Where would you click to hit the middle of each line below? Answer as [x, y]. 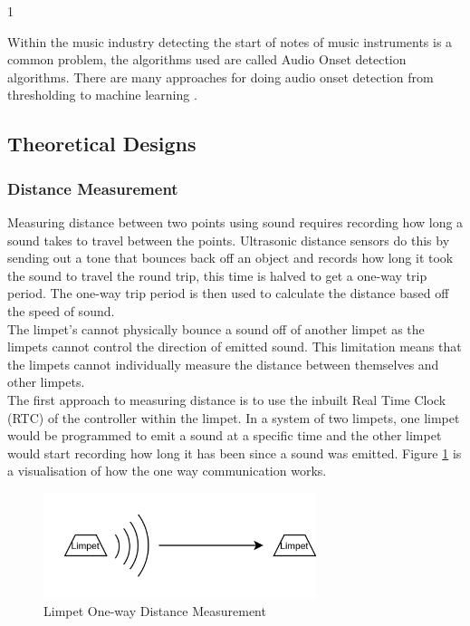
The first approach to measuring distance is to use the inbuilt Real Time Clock [227, 399]
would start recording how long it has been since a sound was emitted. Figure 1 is [235, 453]
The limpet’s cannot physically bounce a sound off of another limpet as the [216, 328]
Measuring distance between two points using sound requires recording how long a [235, 222]
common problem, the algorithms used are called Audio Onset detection [207, 59]
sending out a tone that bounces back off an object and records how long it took [230, 258]
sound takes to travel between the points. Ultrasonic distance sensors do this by [229, 240]
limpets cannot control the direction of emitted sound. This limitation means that [235, 347]
